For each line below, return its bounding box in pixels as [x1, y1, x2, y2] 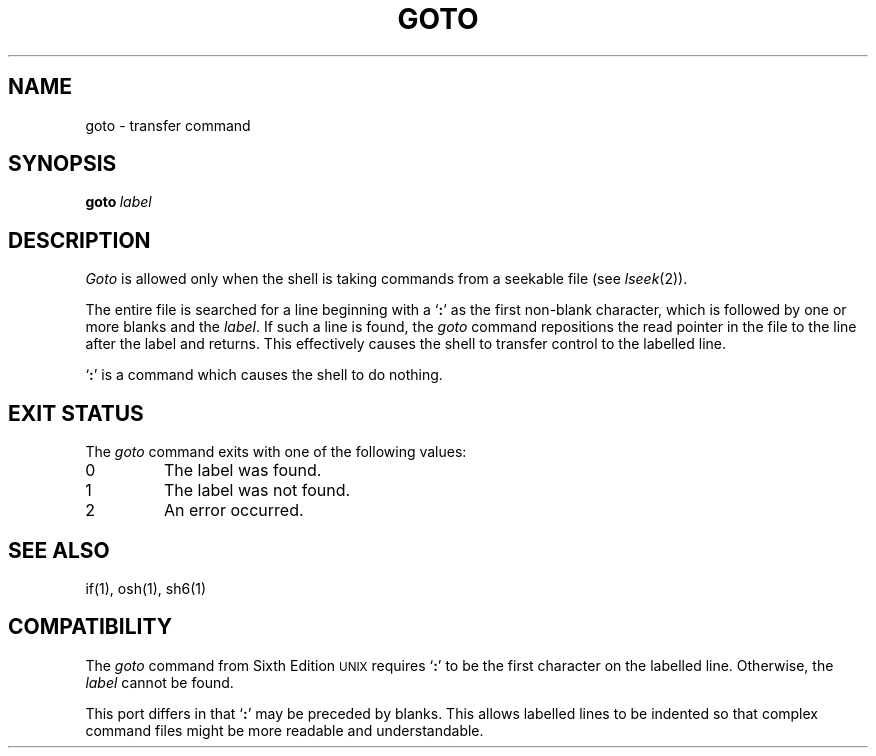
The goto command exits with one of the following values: [85, 443, 467, 461]
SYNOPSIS [8, 151, 117, 177]
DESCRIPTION [8, 227, 151, 253]
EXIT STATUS [8, 400, 144, 426]
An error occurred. [163, 500, 304, 521]
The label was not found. [163, 480, 351, 501]
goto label [85, 193, 152, 211]
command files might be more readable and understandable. [85, 721, 484, 739]
